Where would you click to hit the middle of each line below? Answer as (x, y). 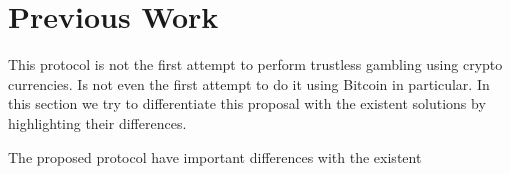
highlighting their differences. (97, 122)
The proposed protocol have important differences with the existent (215, 156)
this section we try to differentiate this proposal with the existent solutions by (247, 103)
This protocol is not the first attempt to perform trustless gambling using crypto (255, 64)
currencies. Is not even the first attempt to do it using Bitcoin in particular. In (249, 83)
